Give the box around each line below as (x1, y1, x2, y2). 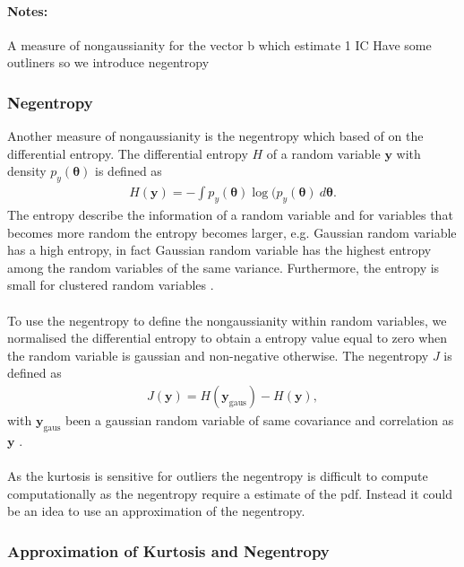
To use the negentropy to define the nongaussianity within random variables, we (7, 310, 447, 329)
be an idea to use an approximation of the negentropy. (7, 502, 305, 520)
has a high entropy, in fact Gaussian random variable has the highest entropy (7, 240, 432, 259)
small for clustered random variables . (7, 275, 214, 294)
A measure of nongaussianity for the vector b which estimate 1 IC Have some (7, 35, 432, 54)
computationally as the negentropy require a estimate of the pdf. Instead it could (7, 484, 452, 502)
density (7, 161, 47, 180)
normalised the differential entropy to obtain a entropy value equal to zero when (7, 328, 448, 347)
